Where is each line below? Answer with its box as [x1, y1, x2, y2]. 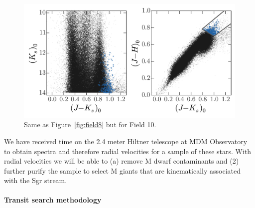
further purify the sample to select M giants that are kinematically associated [4, 165, 241, 176]
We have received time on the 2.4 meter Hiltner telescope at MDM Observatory [4, 136, 248, 146]
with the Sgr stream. [4, 175, 67, 186]
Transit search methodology [4, 195, 102, 205]
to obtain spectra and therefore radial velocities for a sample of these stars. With [4, 146, 252, 156]
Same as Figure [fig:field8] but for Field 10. [24, 119, 156, 130]
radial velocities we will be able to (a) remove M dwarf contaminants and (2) [4, 156, 239, 166]
